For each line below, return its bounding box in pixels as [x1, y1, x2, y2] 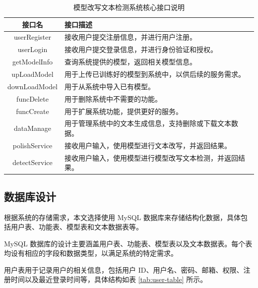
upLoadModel [11, 68, 54, 79]
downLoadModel [7, 81, 58, 91]
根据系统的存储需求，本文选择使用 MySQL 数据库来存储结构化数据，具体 [4, 212, 241, 222]
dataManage [13, 123, 52, 133]
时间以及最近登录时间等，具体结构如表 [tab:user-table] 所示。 [10, 274, 207, 285]
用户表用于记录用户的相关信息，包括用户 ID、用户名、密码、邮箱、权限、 [4, 264, 244, 275]
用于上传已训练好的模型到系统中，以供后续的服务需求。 [64, 68, 245, 79]
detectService [12, 157, 53, 168]
